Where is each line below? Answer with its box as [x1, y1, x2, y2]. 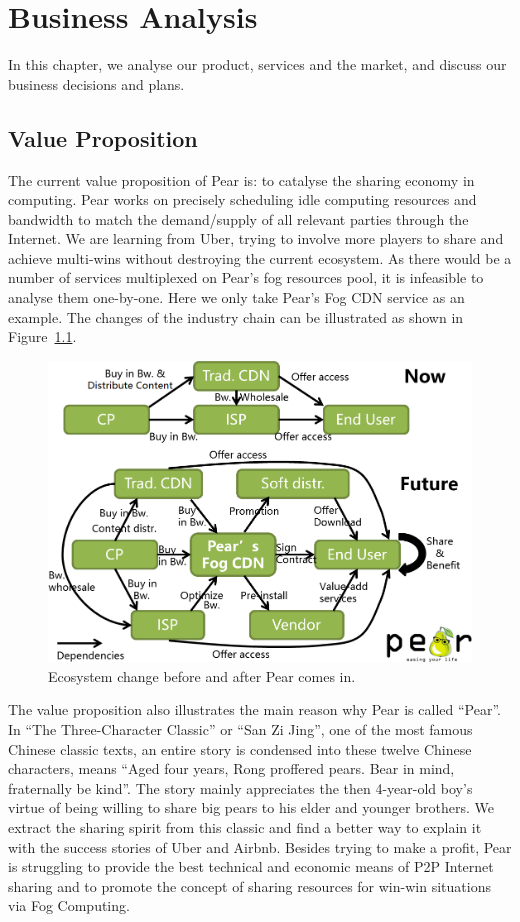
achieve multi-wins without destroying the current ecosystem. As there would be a [8, 247, 512, 268]
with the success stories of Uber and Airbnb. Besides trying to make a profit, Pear [8, 836, 512, 857]
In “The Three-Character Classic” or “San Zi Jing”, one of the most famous [8, 718, 473, 739]
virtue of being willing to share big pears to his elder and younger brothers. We [8, 797, 494, 818]
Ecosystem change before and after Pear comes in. [48, 665, 356, 686]
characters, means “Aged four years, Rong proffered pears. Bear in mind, [8, 758, 455, 779]
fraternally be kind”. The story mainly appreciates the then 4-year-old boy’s [8, 777, 473, 798]
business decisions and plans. [8, 73, 185, 94]
